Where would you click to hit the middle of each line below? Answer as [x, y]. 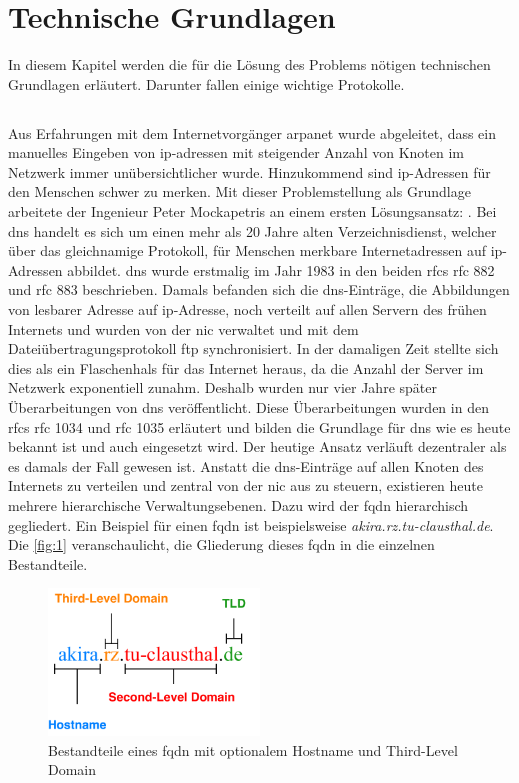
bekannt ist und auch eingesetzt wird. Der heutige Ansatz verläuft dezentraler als [257, 446]
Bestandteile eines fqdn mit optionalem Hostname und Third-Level [253, 749]
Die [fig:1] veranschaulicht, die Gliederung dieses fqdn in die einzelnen [221, 544]
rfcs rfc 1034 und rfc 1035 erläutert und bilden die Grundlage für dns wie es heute [259, 426]
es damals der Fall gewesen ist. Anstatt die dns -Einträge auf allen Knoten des [246, 465]
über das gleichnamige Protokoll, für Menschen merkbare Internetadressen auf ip [255, 250]
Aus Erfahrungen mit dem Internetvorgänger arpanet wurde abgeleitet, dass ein [252, 132]
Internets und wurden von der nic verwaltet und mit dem [183, 328]
